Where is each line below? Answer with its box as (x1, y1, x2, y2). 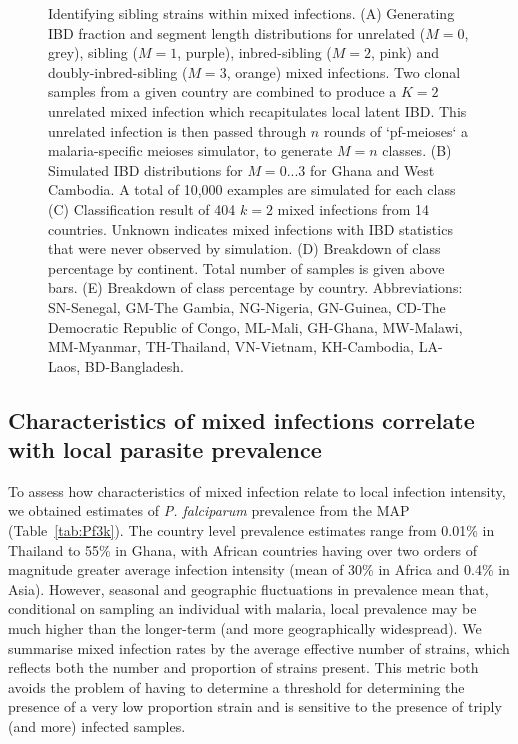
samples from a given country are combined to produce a (48, 81, 397, 102)
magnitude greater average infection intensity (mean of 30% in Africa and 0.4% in (8, 559, 510, 580)
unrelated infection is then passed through (48, 120, 307, 141)
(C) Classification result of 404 (48, 198, 236, 219)
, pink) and (371, 42, 440, 63)
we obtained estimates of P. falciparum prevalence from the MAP (8, 500, 410, 521)
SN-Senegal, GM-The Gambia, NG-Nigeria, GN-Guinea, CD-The (48, 296, 446, 317)
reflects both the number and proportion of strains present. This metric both (8, 657, 479, 678)
